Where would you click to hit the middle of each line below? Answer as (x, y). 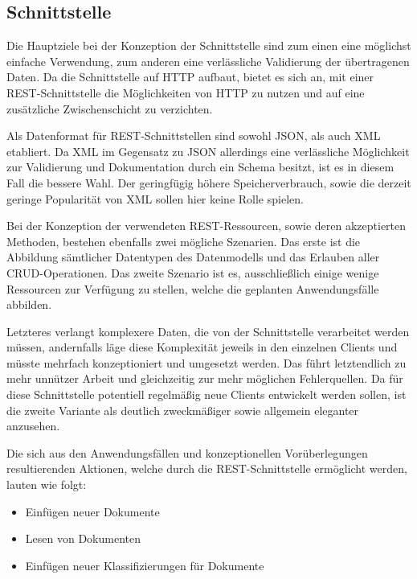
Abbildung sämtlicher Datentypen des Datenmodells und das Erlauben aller (193, 257)
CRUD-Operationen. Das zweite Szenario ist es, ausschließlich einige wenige (193, 272)
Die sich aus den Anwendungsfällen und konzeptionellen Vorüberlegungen (187, 452)
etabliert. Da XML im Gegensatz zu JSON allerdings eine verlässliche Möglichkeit (208, 151)
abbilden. (29, 304)
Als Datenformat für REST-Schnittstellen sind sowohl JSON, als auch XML (194, 136)
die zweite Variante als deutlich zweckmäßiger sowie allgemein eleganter (183, 410)
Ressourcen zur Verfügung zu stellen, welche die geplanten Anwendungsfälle (193, 288)
